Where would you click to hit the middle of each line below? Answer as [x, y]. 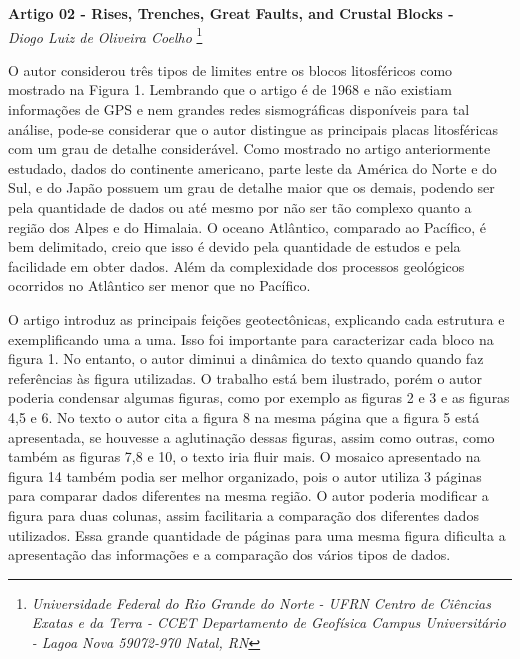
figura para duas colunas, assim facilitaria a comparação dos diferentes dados [243, 514]
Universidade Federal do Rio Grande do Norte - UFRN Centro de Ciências [261, 602]
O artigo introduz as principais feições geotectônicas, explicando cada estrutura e [256, 318]
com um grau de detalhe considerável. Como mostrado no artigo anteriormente [249, 148]
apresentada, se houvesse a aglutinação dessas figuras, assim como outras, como [251, 436]
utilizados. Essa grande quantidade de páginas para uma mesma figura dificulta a [257, 534]
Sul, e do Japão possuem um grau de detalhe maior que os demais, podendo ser [251, 187]
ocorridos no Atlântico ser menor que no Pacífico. [159, 285]
